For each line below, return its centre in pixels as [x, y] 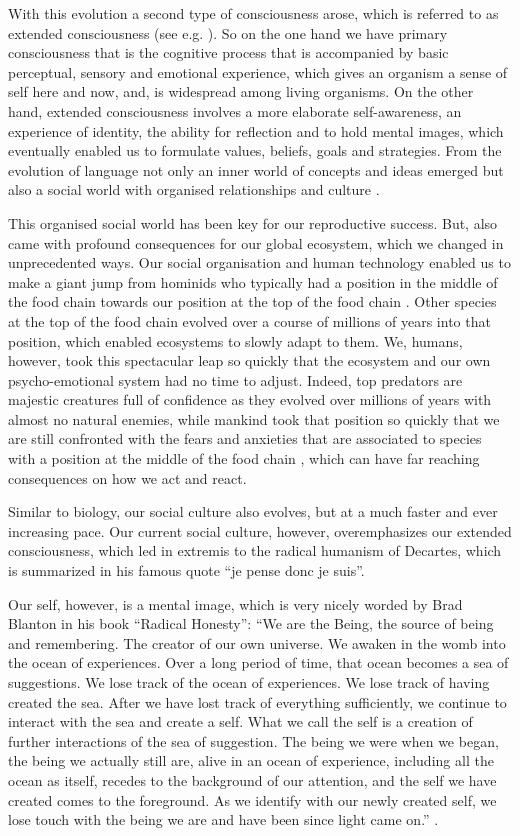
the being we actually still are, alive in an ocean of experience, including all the [251, 760]
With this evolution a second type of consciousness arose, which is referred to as [253, 13]
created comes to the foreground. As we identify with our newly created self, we [252, 799]
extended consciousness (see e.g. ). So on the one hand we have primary [228, 32]
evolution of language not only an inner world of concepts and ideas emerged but [256, 169]
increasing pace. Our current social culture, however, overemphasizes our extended [260, 530]
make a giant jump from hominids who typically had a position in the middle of [253, 281]
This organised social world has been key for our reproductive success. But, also [253, 222]
